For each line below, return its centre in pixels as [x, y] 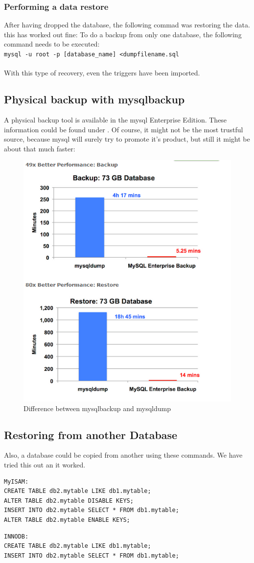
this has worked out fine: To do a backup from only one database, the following [123, 34]
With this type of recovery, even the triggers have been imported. [102, 73]
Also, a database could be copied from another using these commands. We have [123, 455]
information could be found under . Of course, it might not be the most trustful [124, 129]
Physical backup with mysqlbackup [94, 99]
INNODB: [16, 536]
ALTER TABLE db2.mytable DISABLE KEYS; [69, 501]
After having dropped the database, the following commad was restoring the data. [127, 25]
